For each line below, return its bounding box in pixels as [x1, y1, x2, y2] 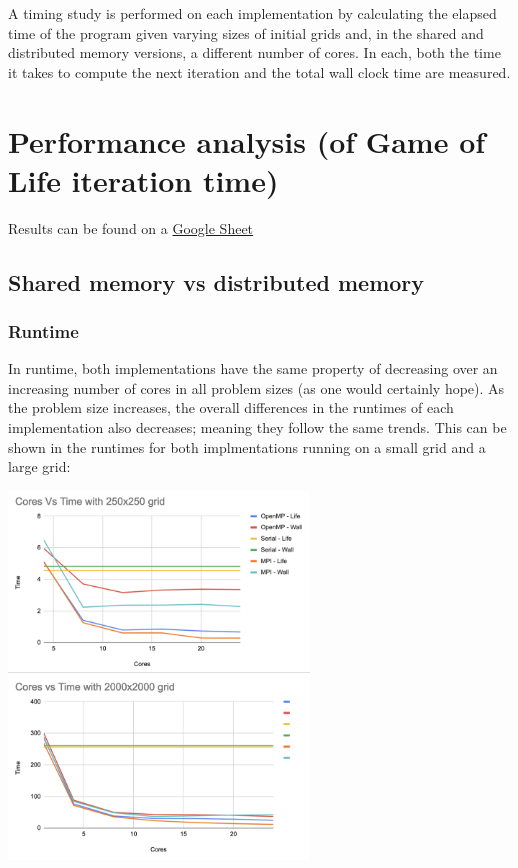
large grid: [8, 456, 71, 477]
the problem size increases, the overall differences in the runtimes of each [8, 397, 454, 418]
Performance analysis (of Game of [8, 120, 486, 161]
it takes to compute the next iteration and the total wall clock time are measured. [8, 61, 511, 82]
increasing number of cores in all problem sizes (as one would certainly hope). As [8, 377, 505, 398]
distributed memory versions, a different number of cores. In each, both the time [8, 42, 501, 63]
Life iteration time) [8, 159, 279, 200]
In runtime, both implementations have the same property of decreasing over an [8, 358, 498, 379]
